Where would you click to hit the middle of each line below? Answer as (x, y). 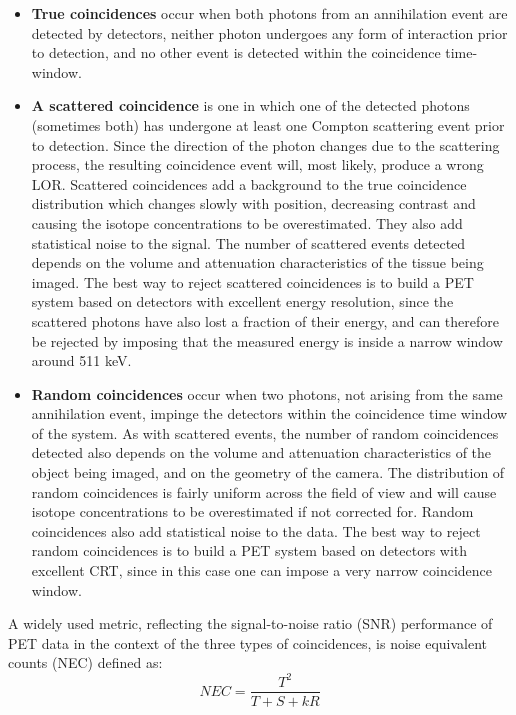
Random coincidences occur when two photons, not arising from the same (267, 393)
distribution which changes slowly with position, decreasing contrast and (253, 203)
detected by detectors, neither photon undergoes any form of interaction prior (269, 32)
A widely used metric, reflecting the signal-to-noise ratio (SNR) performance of (250, 623)
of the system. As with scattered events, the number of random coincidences (265, 432)
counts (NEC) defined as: (85, 662)
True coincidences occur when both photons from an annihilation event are (269, 13)
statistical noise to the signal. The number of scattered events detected (248, 242)
